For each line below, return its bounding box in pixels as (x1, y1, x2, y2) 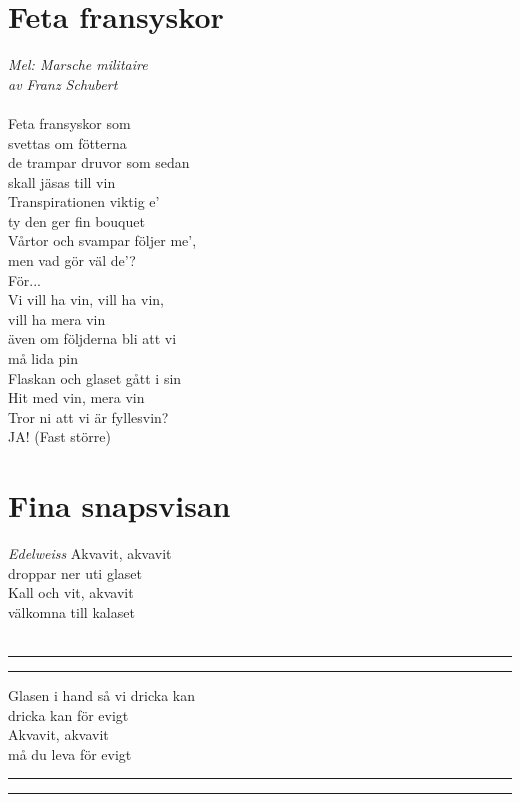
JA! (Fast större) (8, 426, 111, 447)
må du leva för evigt (8, 743, 132, 764)
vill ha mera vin (8, 308, 106, 329)
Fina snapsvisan (8, 485, 231, 526)
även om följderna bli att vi (8, 328, 177, 349)
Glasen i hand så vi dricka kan (8, 685, 195, 706)
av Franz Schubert (8, 73, 118, 94)
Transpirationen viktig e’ (8, 191, 160, 212)
